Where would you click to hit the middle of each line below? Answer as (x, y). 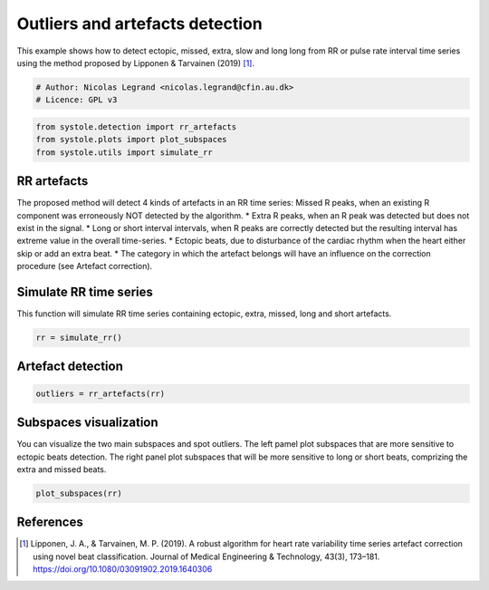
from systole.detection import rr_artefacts (136, 126)
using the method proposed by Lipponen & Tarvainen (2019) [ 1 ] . (136, 63)
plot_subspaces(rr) (79, 493)
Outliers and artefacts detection (139, 24)
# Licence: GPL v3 (77, 100)
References (50, 522)
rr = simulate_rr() (79, 338)
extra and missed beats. (62, 469)
